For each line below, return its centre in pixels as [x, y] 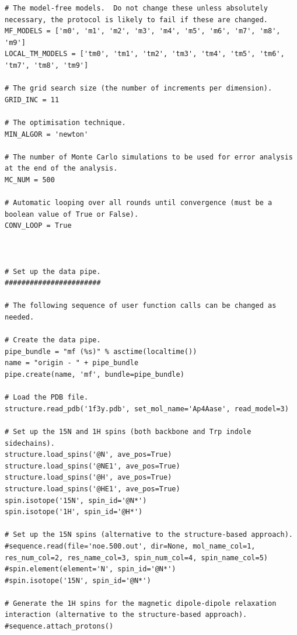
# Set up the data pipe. [53, 271]
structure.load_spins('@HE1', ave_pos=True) [92, 489]
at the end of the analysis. [61, 169]
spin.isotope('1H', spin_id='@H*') [74, 512]
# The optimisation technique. [65, 122]
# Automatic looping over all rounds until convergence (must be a [139, 203]
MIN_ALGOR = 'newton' [47, 134]
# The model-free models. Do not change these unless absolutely [137, 8]
